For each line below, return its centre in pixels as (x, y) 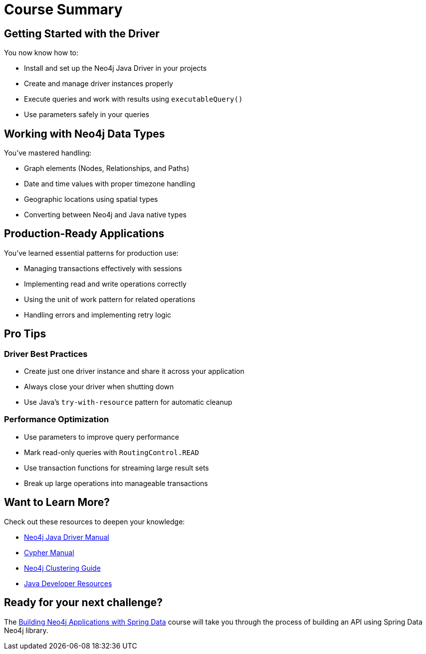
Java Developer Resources (68, 583)
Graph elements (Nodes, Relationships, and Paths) (107, 168)
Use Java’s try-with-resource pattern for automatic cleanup (128, 402)
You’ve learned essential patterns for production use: (91, 253)
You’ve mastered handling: (48, 153)
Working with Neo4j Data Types (85, 134)
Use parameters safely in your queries (87, 115)
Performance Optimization (57, 419)
